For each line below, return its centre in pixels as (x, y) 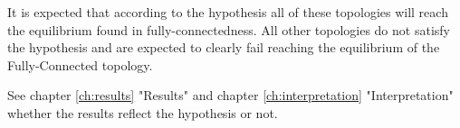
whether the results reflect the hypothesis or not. (143, 112)
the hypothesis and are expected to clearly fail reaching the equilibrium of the (224, 47)
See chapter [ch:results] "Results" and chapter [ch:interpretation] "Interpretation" (230, 95)
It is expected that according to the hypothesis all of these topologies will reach (228, 12)
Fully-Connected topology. (80, 64)
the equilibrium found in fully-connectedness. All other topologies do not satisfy (229, 29)
